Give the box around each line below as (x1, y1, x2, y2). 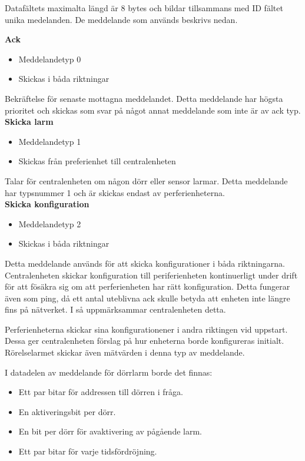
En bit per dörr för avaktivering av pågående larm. (18, 425, 202, 437)
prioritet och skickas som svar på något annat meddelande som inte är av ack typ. (5, 104, 301, 116)
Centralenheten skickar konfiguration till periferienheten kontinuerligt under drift (5, 268, 298, 281)
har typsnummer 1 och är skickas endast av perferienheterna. (5, 186, 225, 198)
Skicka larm (5, 115, 54, 128)
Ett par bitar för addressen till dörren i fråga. (18, 386, 183, 398)
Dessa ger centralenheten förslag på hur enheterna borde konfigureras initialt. (5, 334, 284, 347)
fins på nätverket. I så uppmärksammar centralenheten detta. (5, 303, 226, 316)
